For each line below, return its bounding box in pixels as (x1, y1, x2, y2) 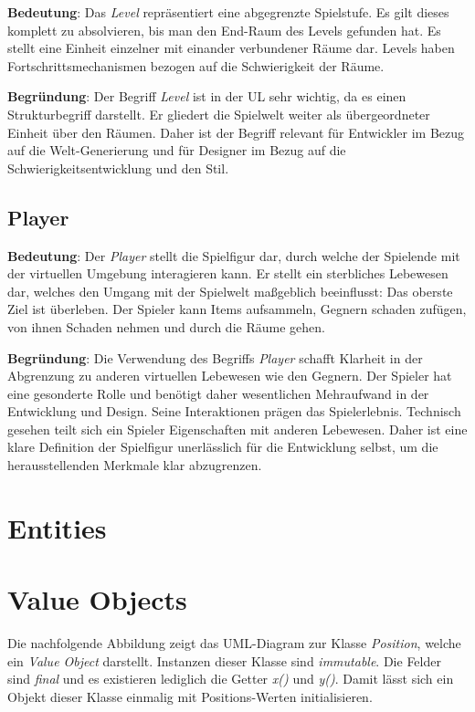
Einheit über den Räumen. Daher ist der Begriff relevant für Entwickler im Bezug (7, 122, 465, 141)
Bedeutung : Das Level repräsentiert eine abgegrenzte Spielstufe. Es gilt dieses (7, 3, 449, 21)
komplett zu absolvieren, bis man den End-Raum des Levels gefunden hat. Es (7, 20, 441, 39)
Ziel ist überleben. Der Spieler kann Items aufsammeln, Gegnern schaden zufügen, (7, 299, 467, 319)
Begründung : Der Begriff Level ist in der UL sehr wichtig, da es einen (7, 87, 406, 106)
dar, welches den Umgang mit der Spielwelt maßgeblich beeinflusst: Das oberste (7, 281, 453, 300)
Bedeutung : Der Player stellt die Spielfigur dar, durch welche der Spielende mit (7, 246, 460, 265)
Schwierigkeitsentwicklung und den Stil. (7, 158, 229, 177)
